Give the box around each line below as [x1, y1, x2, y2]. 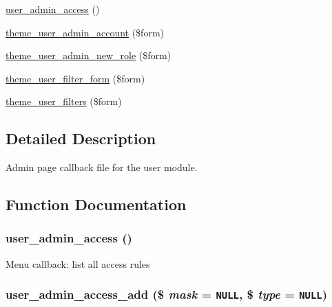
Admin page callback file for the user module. [6, 160, 198, 174]
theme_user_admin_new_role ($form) [6, 48, 172, 62]
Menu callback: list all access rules [6, 256, 150, 271]
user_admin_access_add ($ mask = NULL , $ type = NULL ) [6, 286, 328, 303]
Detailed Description [6, 128, 156, 149]
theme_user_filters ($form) [6, 94, 122, 109]
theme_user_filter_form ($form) [6, 71, 145, 85]
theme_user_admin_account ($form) [6, 25, 165, 39]
